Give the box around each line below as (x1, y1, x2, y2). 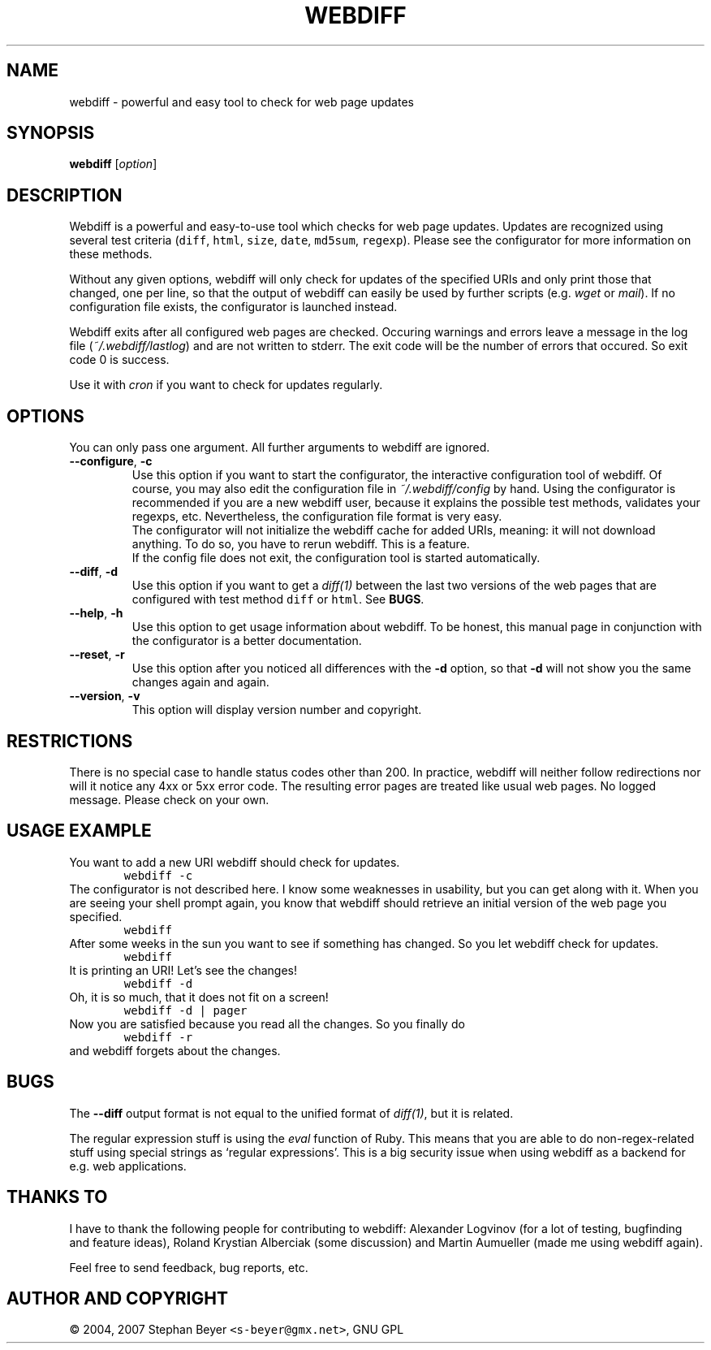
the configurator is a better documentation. (131, 634, 362, 648)
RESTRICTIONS (6, 730, 133, 751)
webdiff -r (123, 1030, 193, 1044)
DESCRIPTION (6, 184, 123, 206)
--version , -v (69, 689, 140, 703)
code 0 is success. (69, 353, 170, 367)
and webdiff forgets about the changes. (69, 1043, 281, 1058)
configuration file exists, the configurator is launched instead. (69, 300, 398, 314)
